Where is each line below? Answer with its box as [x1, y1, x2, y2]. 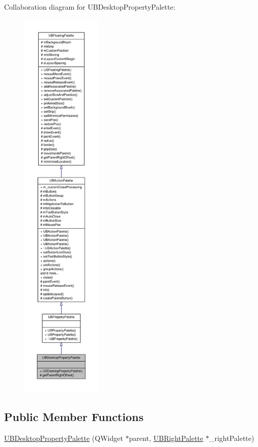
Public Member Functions [4, 408, 144, 424]
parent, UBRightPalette [129, 432, 204, 443]
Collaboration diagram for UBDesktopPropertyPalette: [4, 2, 176, 12]
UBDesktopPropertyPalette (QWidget [4, 432, 123, 443]
